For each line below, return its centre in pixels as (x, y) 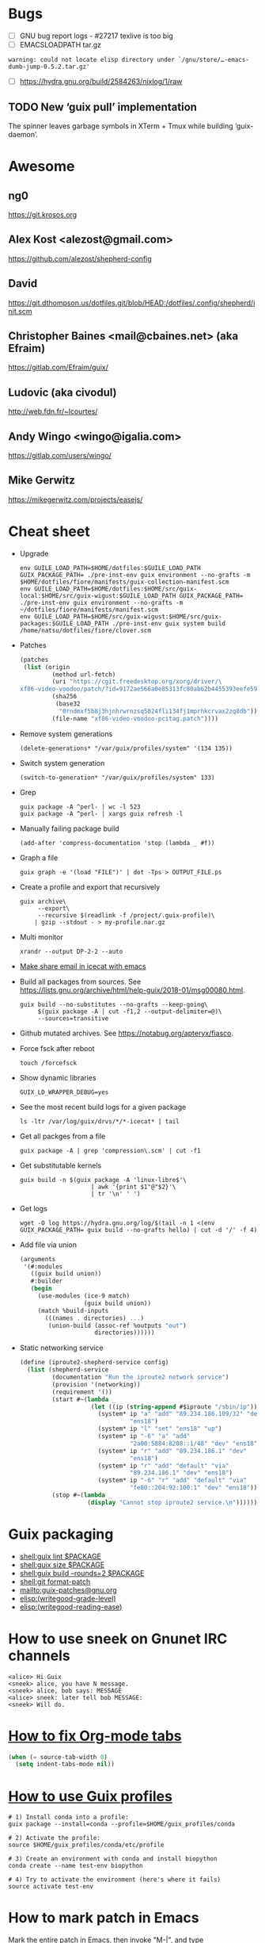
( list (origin (47, 667)
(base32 (68, 704)
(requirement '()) (82, 1392)
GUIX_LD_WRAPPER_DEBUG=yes (64, 1092)
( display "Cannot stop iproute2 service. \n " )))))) (172, 1502)
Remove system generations (66, 733)
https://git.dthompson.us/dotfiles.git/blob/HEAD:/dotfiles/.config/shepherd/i (132, 303)
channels (39, 1656)
